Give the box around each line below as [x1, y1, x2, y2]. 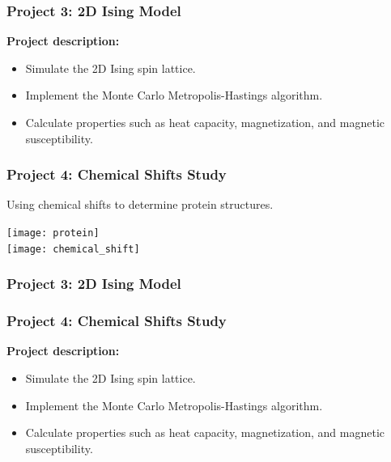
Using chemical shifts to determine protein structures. [6, 196, 274, 213]
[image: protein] [6, 227, 100, 239]
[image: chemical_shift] [6, 243, 140, 255]
